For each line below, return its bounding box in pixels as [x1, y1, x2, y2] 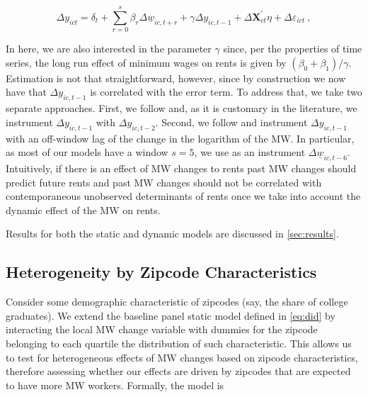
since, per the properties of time [223, 41, 362, 56]
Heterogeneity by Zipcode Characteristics [6, 261, 317, 283]
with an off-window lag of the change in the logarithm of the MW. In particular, [6, 130, 355, 145]
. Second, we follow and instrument [155, 114, 308, 129]
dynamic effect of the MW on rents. [6, 202, 161, 217]
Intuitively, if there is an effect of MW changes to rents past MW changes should [6, 161, 357, 176]
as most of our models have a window [6, 145, 168, 160]
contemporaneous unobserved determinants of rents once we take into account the [6, 189, 361, 203]
